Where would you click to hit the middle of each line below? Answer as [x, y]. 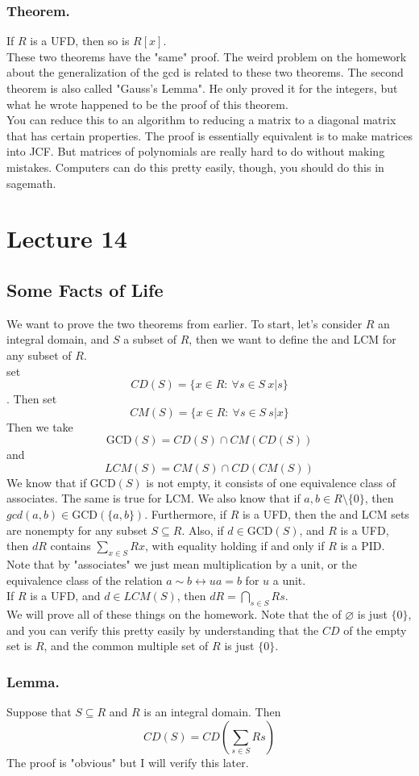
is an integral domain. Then [212, 712]
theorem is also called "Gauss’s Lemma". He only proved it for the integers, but [202, 88]
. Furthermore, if [186, 514]
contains [71, 546]
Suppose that [39, 712]
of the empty [375, 630]
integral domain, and [58, 339]
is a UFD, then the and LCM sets [326, 514]
